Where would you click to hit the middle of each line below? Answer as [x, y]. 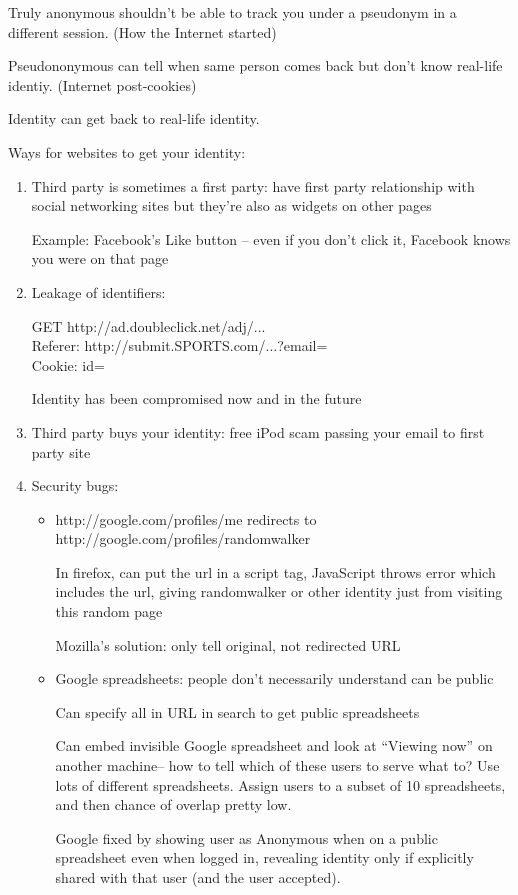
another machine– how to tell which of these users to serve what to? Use [277, 765]
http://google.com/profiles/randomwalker [183, 538]
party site [61, 451]
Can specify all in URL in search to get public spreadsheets [237, 711]
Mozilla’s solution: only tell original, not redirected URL [228, 644]
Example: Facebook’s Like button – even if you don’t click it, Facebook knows [271, 238]
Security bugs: [75, 485]
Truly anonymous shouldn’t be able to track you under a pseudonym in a [232, 12]
